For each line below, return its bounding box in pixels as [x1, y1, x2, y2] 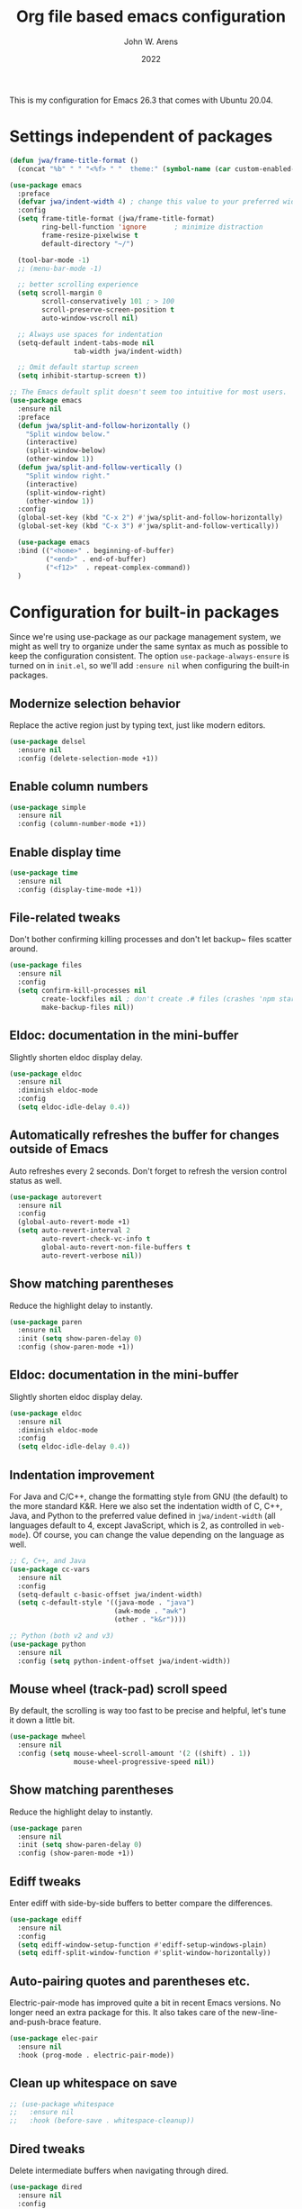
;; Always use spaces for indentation [17, 330, 164, 339]
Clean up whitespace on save [9, 2076, 178, 2091]
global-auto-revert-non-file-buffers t [41, 1242, 191, 1251]
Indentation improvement [9, 1467, 155, 1483]
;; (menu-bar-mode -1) [17, 264, 102, 273]
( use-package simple [9, 803, 87, 812]
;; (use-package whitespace [9, 2099, 115, 2109]
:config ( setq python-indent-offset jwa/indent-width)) [17, 1656, 231, 1666]
